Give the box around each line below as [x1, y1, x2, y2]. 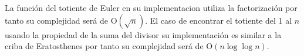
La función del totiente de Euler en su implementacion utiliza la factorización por [5, 2, 298, 13]
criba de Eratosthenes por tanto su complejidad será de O [5, 40, 213, 52]
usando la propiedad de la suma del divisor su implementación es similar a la [5, 28, 282, 40]
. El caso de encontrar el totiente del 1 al [145, 14, 292, 26]
